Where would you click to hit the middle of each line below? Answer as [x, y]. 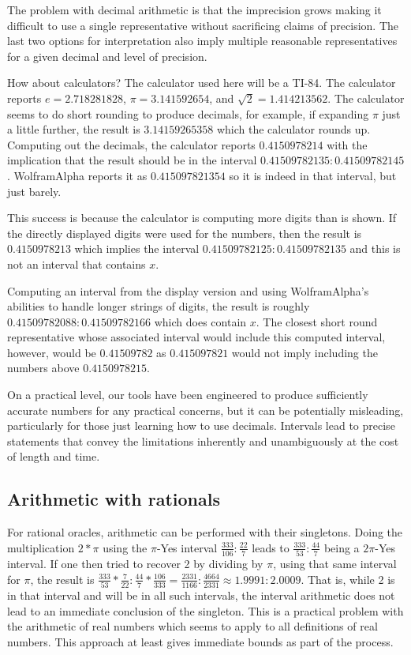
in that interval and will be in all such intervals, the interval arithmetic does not [201, 595]
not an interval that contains [77, 264]
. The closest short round [317, 321]
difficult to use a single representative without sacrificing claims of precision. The [203, 25]
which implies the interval [137, 248]
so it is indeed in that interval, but [313, 175]
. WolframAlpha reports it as [77, 175]
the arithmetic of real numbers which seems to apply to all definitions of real [192, 626]
